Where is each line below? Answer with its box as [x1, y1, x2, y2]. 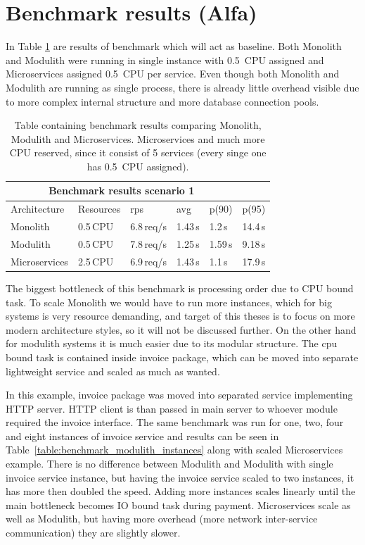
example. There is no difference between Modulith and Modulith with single [6, 456, 333, 471]
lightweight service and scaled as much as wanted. [6, 363, 220, 378]
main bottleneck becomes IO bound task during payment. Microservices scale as [6, 497, 351, 512]
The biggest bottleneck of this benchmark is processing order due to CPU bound [6, 280, 354, 295]
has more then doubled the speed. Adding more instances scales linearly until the [6, 484, 356, 499]
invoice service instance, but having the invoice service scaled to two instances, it [6, 470, 354, 484]
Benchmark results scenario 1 [49, 183, 195, 198]
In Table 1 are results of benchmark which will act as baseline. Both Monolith [6, 39, 342, 54]
